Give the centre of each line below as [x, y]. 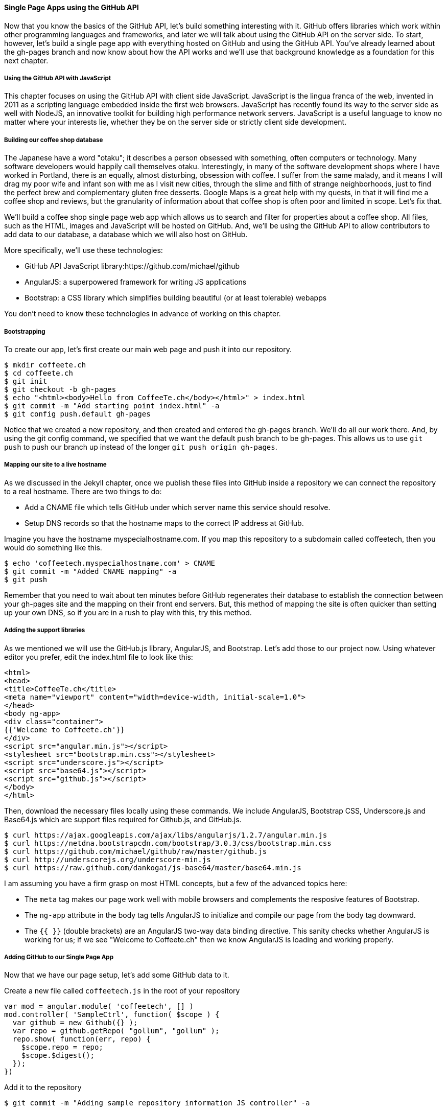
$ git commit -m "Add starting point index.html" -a [112, 406]
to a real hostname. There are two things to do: [83, 491]
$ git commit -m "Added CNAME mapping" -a [90, 571]
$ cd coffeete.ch [39, 373]
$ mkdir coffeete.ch [45, 365]
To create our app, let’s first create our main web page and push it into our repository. [148, 349]
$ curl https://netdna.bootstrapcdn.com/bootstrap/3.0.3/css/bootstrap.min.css [168, 843]
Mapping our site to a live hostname [55, 465]
